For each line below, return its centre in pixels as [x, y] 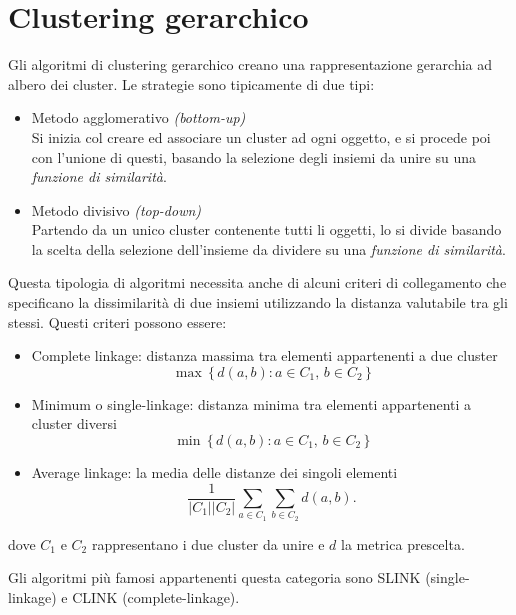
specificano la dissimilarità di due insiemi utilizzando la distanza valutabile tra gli [258, 302]
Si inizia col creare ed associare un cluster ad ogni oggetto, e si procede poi [261, 136]
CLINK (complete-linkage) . [156, 597]
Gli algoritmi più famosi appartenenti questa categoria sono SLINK [214, 577]
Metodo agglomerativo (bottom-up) [138, 117]
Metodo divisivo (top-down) [116, 209]
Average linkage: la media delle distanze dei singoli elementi [214, 472]
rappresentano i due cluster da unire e [208, 543]
